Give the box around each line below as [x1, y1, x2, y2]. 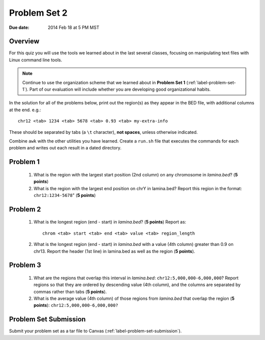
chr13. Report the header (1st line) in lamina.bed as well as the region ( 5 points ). [33, 248, 195, 254]
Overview [9, 37, 40, 46]
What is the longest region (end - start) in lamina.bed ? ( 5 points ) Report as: [33, 219, 186, 225]
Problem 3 [9, 261, 41, 269]
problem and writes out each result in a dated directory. [9, 145, 122, 151]
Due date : [9, 24, 29, 30]
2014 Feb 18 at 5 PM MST [48, 24, 100, 30]
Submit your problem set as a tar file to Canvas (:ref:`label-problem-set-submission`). [9, 328, 182, 334]
